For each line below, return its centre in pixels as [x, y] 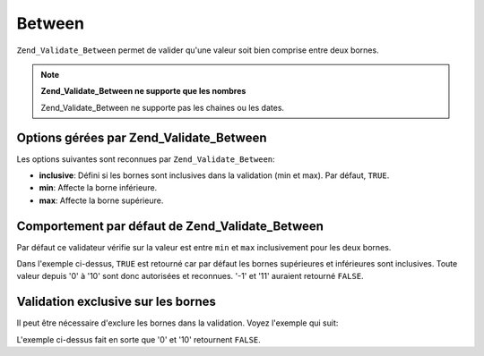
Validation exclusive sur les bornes [117, 302]
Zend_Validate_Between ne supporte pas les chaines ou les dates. [163, 107]
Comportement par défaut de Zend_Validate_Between [170, 226]
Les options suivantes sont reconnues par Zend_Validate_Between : [146, 159]
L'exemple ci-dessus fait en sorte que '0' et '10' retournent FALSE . [139, 339]
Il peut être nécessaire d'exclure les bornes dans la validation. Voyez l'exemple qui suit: [177, 323]
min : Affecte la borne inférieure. [98, 188]
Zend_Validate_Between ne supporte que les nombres [143, 91]
